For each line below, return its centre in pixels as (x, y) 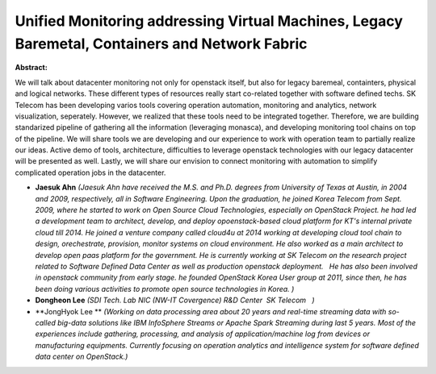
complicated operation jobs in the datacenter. (90, 172)
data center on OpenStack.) (82, 357)
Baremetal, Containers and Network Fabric (161, 44)
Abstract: (31, 68)
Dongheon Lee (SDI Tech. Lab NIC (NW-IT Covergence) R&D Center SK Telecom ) (175, 300)
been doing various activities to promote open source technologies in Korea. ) (165, 289)
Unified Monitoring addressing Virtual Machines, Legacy (209, 21)
